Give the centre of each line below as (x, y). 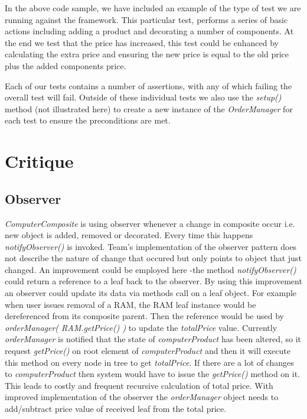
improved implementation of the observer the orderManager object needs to (142, 397)
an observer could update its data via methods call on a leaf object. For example (151, 293)
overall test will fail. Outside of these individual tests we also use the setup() (143, 97)
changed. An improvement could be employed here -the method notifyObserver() (151, 269)
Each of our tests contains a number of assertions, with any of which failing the (148, 85)
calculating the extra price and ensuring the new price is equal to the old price (147, 54)
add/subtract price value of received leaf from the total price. (116, 409)
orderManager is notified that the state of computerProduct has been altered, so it (153, 339)
